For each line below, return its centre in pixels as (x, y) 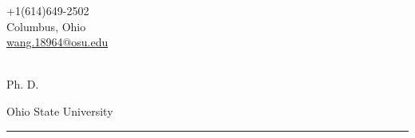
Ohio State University (60, 110)
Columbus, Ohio (46, 26)
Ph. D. (23, 84)
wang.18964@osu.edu (57, 42)
